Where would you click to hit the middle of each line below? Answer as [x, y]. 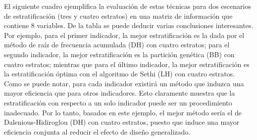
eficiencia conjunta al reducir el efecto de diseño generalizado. [97, 131]
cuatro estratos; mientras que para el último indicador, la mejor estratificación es [127, 64]
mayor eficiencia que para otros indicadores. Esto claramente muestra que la [120, 93]
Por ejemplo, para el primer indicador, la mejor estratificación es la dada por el [124, 35]
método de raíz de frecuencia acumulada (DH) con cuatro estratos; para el [117, 45]
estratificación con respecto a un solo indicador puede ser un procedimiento [118, 102]
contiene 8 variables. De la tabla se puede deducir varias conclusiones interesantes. [129, 25]
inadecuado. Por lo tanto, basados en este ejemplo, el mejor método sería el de [123, 112]
